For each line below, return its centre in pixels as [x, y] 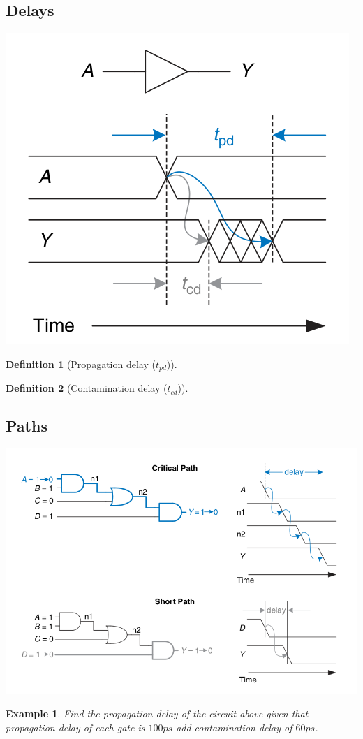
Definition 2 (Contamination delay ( [87, 388]
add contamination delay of [234, 727]
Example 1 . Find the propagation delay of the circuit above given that [157, 714]
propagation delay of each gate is [75, 727]
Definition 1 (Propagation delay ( [81, 364]
